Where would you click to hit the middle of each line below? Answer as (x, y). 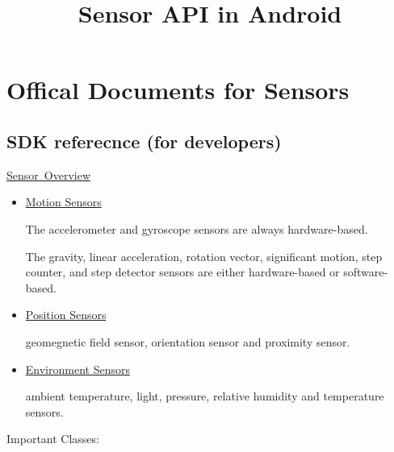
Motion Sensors (63, 202)
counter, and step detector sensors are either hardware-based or (182, 272)
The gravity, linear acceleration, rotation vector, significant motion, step (204, 256)
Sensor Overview (48, 174)
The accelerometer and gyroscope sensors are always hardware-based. (197, 228)
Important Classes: (53, 439)
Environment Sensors (78, 369)
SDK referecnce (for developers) (144, 141)
